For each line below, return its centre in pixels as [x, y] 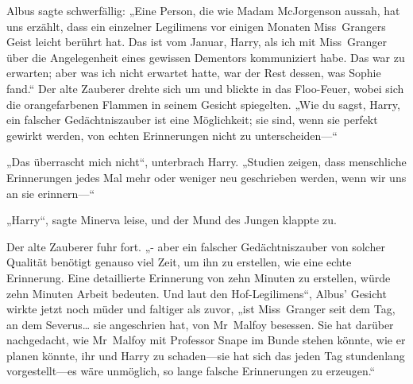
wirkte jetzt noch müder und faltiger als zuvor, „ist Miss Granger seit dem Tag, [201, 309]
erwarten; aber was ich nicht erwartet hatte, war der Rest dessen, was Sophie [194, 73]
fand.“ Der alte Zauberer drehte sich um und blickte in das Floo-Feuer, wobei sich [205, 88]
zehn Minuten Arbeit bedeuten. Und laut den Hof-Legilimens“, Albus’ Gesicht [197, 293]
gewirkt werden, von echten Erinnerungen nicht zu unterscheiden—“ [172, 135]
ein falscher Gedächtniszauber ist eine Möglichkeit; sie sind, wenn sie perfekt [192, 120]
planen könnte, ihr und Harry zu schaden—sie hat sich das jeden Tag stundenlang [206, 355]
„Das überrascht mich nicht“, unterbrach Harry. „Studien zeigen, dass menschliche [206, 162]
